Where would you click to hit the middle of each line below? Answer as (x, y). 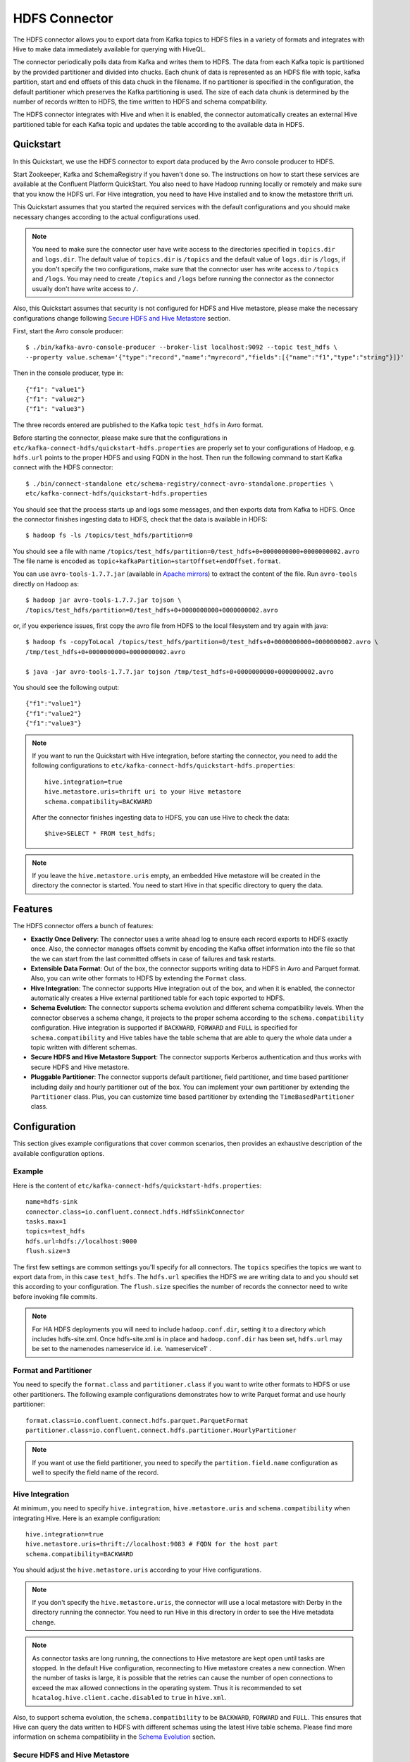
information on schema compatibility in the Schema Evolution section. (114, 1737)
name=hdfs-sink (52, 1202)
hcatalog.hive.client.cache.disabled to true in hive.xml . (129, 1698)
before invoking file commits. (55, 1296)
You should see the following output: (66, 687)
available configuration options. (59, 1153)
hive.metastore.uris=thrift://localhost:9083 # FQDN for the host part (152, 1544)
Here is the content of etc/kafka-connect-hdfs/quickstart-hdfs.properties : (137, 1185)
